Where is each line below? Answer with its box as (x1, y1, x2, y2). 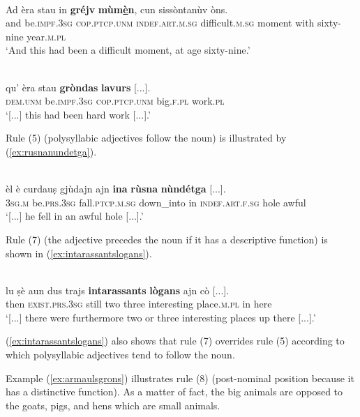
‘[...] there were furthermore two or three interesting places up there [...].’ (6, 310, 316, 324)
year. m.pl (27, 29, 66, 43)
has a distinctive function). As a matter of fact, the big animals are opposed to (6, 384, 343, 399)
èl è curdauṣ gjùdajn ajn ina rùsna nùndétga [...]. (6, 181, 226, 196)
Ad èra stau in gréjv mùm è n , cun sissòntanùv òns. (6, 1, 228, 16)
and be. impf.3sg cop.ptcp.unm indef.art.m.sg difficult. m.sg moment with (6, 15, 315, 30)
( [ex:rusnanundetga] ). (6, 144, 97, 158)
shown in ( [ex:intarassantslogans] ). (6, 245, 152, 260)
